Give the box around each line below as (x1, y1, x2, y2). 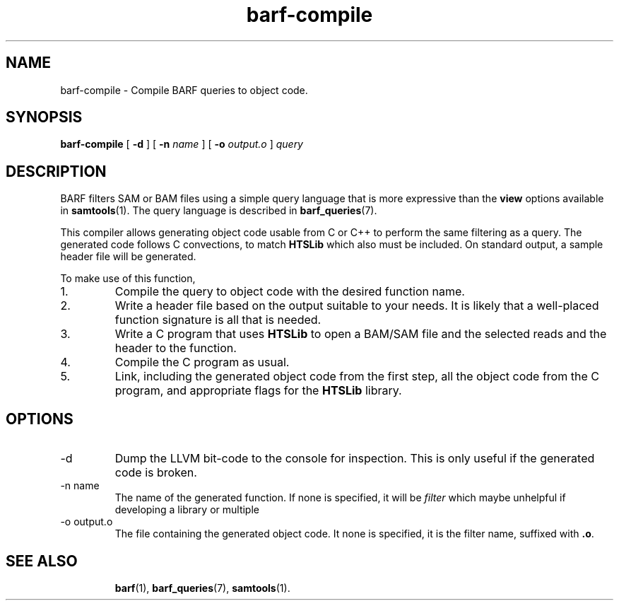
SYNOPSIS (6, 108, 83, 127)
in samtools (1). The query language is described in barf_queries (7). (60, 204, 377, 217)
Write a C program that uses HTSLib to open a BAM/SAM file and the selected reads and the (114, 327, 607, 342)
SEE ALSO (6, 552, 78, 570)
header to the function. (114, 341, 237, 356)
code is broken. (114, 465, 197, 480)
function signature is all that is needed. (114, 313, 322, 327)
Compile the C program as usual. (114, 355, 290, 370)
